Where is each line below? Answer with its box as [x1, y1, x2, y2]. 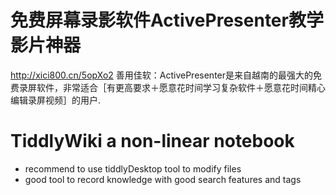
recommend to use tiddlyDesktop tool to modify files [24, 162, 242, 175]
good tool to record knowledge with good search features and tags [24, 173, 302, 185]
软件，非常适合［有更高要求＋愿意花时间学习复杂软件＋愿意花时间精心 [36, 81, 326, 93]
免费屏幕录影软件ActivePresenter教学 [10, 9, 324, 32]
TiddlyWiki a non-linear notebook [10, 130, 295, 153]
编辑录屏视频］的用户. [10, 94, 102, 106]
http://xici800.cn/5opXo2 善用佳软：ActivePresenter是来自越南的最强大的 [10, 69, 314, 81]
